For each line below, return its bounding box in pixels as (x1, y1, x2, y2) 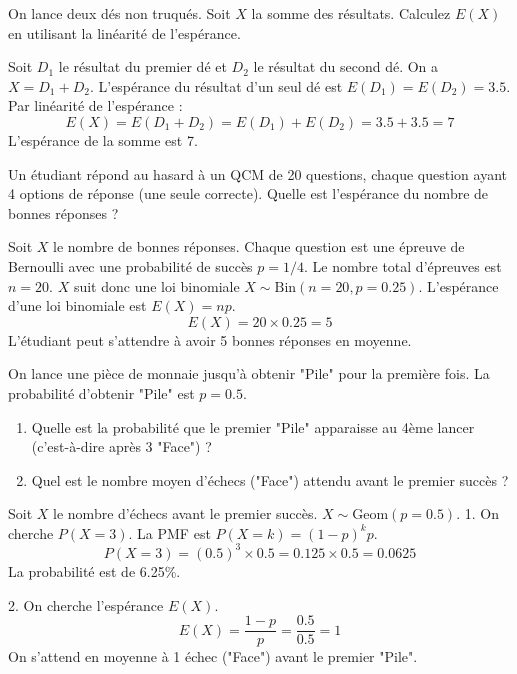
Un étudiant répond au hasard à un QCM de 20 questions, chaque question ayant (8, 163, 507, 184)
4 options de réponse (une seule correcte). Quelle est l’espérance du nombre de (8, 183, 489, 204)
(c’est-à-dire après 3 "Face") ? (31, 436, 212, 457)
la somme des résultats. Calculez (251, 3, 451, 23)
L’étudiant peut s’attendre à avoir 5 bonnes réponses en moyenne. (8, 329, 412, 350)
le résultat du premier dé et (58, 56, 227, 77)
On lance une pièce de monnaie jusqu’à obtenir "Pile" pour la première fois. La (8, 363, 490, 384)
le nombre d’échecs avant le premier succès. (53, 503, 318, 524)
